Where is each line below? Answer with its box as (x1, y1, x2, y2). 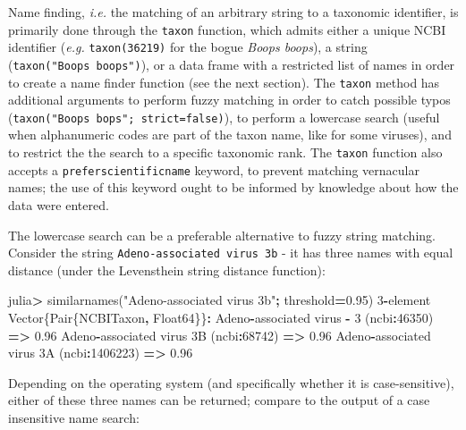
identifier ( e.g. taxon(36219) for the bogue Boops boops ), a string (8, 38, 368, 56)
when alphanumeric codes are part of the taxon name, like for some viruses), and (8, 125, 452, 144)
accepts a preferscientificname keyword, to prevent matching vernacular (8, 160, 419, 179)
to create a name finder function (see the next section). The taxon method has (8, 72, 440, 91)
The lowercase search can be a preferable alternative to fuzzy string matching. (8, 225, 436, 244)
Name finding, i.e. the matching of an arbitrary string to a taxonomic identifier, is (8, 3, 459, 21)
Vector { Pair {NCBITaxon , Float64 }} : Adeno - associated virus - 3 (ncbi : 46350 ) (8, 308, 434, 326)
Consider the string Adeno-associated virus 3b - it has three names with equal (8, 243, 453, 262)
